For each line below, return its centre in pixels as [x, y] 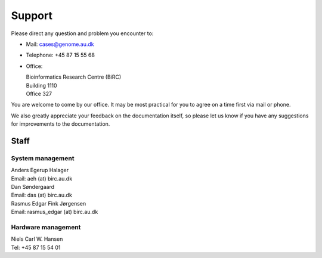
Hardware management [46, 227]
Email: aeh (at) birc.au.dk [42, 178]
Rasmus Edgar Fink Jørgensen [49, 203]
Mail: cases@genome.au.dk [60, 44]
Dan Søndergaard [33, 187]
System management [43, 158]
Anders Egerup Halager [40, 170]
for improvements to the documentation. [61, 124]
